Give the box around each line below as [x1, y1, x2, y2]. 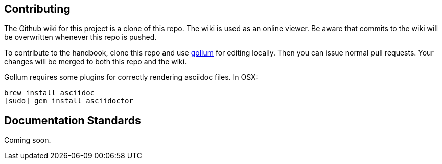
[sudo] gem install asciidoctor [4, 97, 133, 105]
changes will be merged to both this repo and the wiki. [4, 57, 187, 66]
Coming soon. [4, 135, 51, 145]
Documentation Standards [4, 114, 141, 127]
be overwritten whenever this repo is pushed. [4, 33, 157, 42]
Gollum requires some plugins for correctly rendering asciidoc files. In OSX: [4, 73, 258, 82]
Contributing [4, 3, 71, 15]
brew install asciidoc [4, 89, 95, 97]
